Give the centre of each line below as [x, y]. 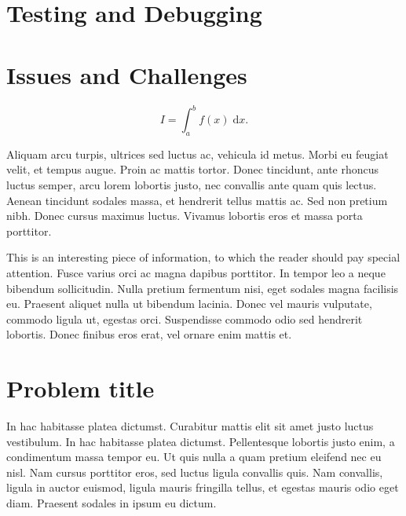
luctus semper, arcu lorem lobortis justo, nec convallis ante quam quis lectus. [192, 184]
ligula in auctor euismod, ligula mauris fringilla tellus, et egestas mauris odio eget [203, 487]
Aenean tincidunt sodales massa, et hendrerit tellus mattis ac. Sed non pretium [197, 200]
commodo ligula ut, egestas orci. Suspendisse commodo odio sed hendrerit [185, 318]
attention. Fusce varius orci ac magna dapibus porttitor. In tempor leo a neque [196, 272]
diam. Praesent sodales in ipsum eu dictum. [112, 503]
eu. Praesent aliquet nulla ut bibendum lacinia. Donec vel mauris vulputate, [189, 304]
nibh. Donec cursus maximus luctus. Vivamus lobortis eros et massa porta [185, 216]
